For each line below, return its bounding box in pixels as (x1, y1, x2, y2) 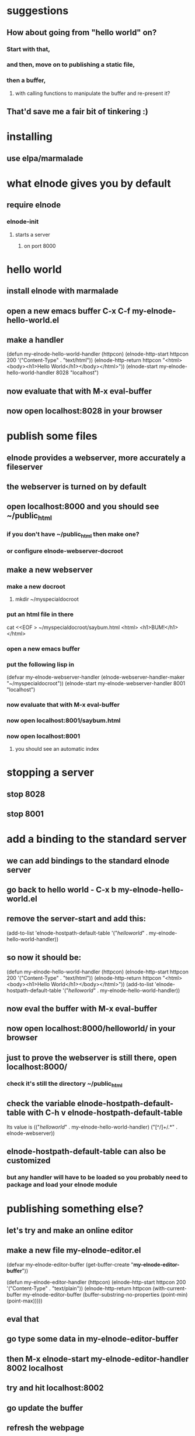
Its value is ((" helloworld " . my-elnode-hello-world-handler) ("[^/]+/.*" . (6, 1123, 177, 1130)
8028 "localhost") (55, 369, 99, 376)
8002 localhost (6, 1363, 64, 1373)
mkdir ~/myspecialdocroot (15, 596, 79, 603)
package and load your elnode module (6, 1181, 117, 1189)
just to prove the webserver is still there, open (6, 1052, 177, 1062)
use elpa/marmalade (6, 153, 83, 163)
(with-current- (152, 1284, 187, 1292)
